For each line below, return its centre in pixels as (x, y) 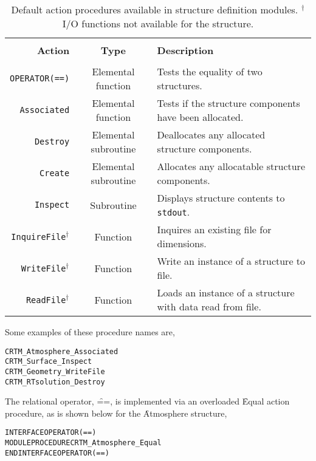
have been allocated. (200, 117)
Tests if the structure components (228, 103)
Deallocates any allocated (211, 135)
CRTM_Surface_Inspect (49, 362)
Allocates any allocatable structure (231, 166)
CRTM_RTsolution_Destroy (55, 382)
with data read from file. (209, 306)
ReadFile (46, 300)
